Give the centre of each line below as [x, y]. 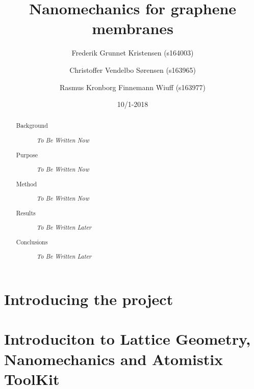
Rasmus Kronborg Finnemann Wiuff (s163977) [133, 87]
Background [32, 126]
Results [26, 213]
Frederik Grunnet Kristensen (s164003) [133, 53]
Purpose [27, 155]
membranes [133, 28]
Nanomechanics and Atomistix [114, 359]
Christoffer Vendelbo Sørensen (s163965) [133, 70]
